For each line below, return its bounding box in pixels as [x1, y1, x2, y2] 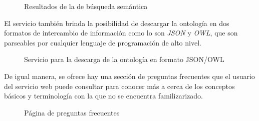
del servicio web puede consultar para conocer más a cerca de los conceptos [4, 80, 235, 91]
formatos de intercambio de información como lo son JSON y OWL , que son [4, 27, 238, 38]
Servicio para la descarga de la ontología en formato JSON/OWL [24, 54, 224, 64]
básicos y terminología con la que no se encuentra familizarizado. [4, 90, 203, 101]
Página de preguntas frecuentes [24, 107, 120, 117]
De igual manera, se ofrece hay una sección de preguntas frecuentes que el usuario [4, 70, 255, 81]
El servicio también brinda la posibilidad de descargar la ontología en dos [4, 17, 229, 28]
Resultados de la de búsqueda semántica [24, 1, 148, 11]
